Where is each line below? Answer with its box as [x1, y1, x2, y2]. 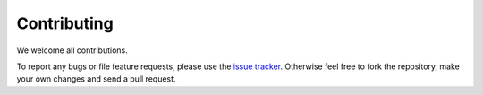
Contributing [16, 13, 114, 33]
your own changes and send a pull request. [16, 73, 176, 84]
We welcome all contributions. [16, 45, 129, 56]
